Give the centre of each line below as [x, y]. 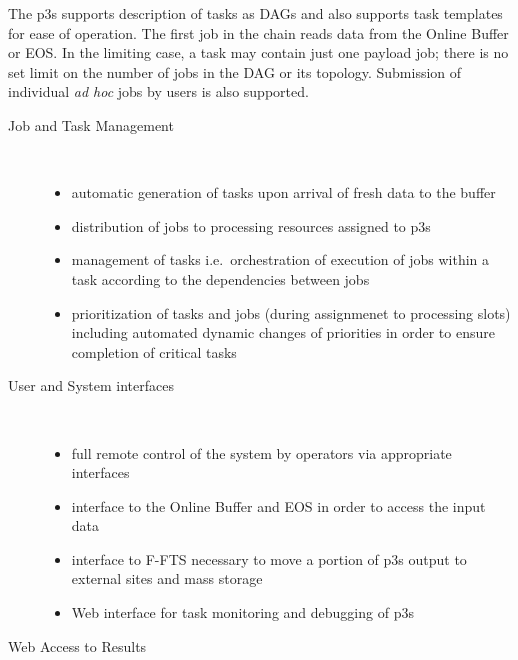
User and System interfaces [91, 385]
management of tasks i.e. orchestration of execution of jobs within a [280, 259]
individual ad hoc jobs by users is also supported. [158, 91]
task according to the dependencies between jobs [220, 278]
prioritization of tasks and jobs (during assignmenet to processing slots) [291, 312]
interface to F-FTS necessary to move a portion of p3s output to [269, 558]
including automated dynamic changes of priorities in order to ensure [283, 332]
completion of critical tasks [154, 351]
